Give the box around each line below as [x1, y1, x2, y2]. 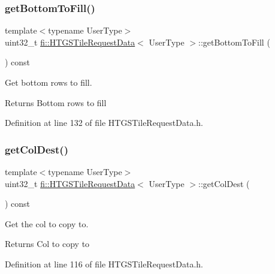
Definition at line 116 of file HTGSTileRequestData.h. [5, 257, 203, 270]
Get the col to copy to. [5, 217, 89, 230]
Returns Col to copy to [5, 237, 90, 250]
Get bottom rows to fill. [5, 76, 92, 88]
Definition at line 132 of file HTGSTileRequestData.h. [5, 116, 203, 129]
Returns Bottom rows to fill [5, 96, 107, 109]
